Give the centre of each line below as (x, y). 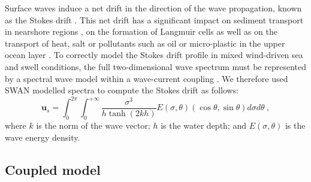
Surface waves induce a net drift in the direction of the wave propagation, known (153, 8)
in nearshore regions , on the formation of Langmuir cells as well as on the (141, 31)
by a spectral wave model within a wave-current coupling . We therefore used (147, 78)
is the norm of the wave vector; (93, 125)
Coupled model (53, 169)
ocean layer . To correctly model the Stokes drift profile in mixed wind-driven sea (154, 55)
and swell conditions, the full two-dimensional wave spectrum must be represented (155, 66)
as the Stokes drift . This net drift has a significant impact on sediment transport (154, 19)
